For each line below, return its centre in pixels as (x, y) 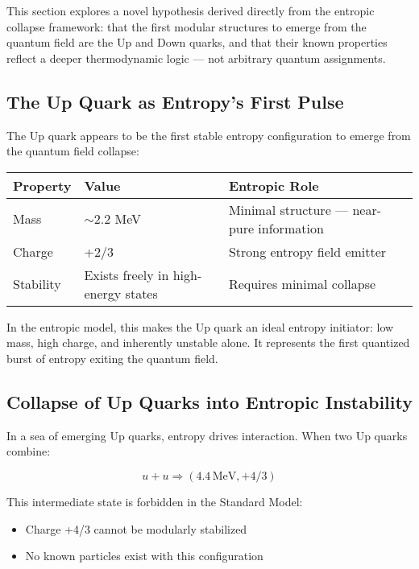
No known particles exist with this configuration (144, 556)
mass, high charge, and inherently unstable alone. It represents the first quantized (208, 342)
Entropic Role (274, 185)
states (141, 293)
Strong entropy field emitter (307, 251)
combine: (29, 451)
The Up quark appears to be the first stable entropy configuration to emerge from (209, 135)
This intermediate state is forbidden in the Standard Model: (155, 501)
